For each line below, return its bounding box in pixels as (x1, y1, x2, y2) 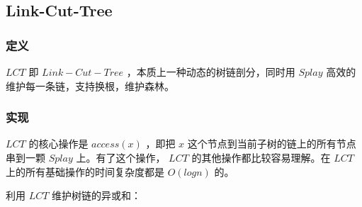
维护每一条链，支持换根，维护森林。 (6, 78, 174, 93)
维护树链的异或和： (52, 188, 142, 203)
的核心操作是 (28, 136, 89, 151)
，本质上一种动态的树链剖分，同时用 (126, 65, 295, 79)
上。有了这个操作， (76, 150, 166, 164)
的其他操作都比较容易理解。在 (191, 150, 331, 164)
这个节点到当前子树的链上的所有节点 (187, 136, 356, 151)
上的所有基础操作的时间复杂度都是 (6, 164, 164, 179)
